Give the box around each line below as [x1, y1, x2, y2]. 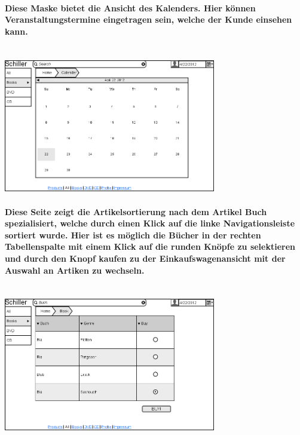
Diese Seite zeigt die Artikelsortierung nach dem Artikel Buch [5, 205, 267, 217]
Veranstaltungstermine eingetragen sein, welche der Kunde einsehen [5, 13, 292, 26]
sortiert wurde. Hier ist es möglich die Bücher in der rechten [5, 228, 261, 241]
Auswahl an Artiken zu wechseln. [5, 264, 145, 276]
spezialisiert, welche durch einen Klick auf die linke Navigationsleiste [5, 217, 295, 229]
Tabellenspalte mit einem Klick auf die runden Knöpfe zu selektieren [5, 240, 296, 253]
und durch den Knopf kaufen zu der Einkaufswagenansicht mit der [5, 252, 286, 264]
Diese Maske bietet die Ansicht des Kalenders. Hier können [5, 1, 256, 14]
